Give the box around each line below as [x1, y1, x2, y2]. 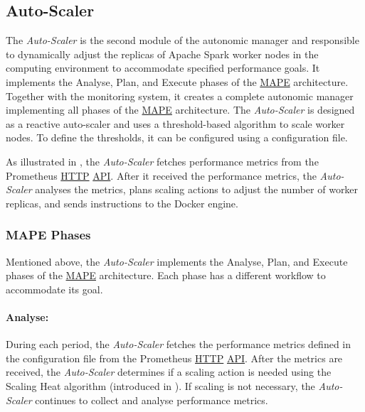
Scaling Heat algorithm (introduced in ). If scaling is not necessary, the [6, 378, 315, 393]
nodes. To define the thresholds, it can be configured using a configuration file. [6, 130, 348, 145]
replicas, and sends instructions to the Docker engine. [6, 195, 238, 210]
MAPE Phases [6, 226, 91, 244]
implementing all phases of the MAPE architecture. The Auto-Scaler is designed [6, 102, 355, 117]
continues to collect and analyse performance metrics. [35, 392, 268, 407]
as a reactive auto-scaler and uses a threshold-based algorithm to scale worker [6, 116, 345, 131]
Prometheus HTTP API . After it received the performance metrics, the [6, 168, 317, 183]
